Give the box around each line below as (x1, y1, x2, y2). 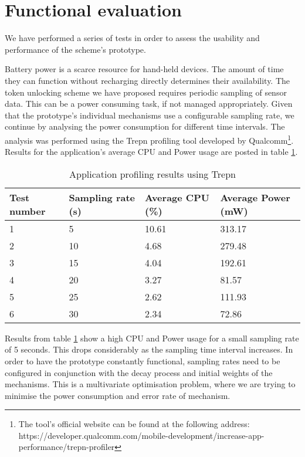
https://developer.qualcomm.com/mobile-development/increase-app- (18, 429, 265, 441)
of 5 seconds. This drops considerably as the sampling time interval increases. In (5, 343, 293, 356)
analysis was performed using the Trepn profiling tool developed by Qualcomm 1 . (5, 132, 294, 146)
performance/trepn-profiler (18, 441, 115, 453)
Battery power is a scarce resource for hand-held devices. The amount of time (5, 63, 284, 75)
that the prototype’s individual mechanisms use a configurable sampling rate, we (5, 109, 294, 121)
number (9, 204, 46, 218)
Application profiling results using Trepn (69, 167, 236, 181)
